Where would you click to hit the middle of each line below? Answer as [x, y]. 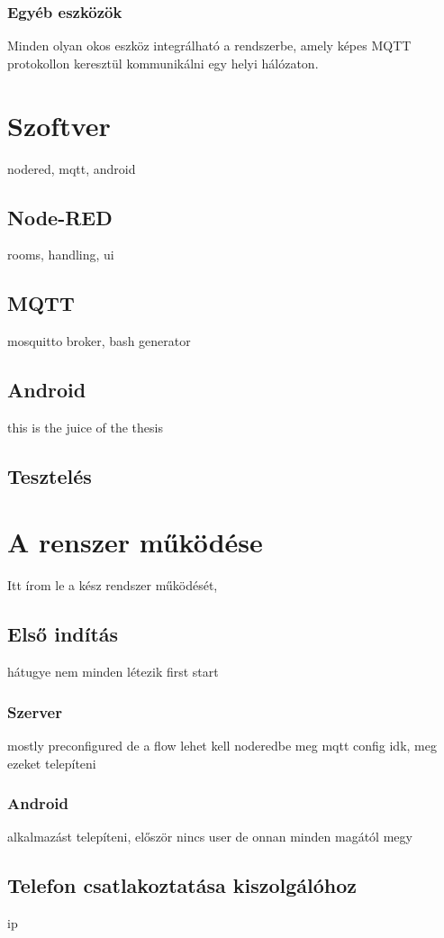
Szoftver [59, 125]
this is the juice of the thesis [85, 427]
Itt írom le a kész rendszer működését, [113, 585]
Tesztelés [50, 475]
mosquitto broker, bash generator [99, 341]
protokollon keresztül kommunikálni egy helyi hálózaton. [163, 63]
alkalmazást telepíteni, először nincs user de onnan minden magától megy [210, 837]
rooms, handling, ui [61, 255]
